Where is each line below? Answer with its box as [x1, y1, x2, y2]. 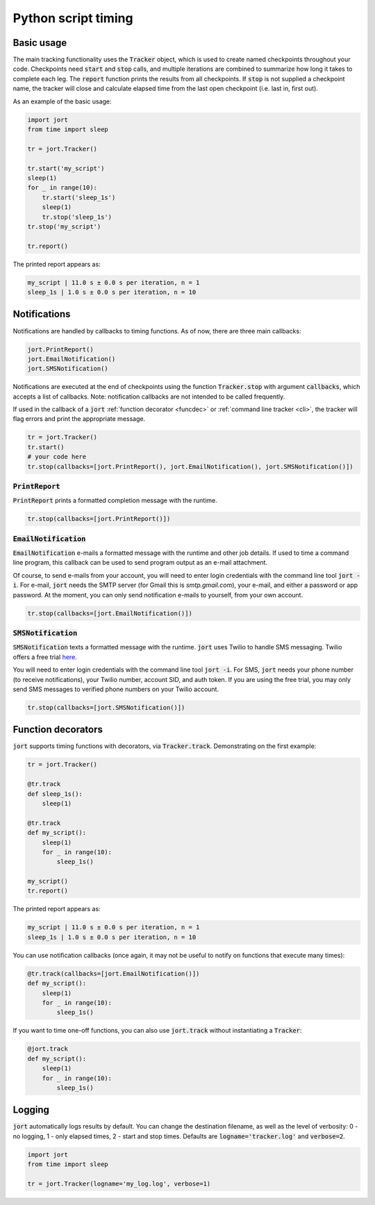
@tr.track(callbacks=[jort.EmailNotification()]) [27, 970, 200, 977]
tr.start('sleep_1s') [42, 193, 116, 201]
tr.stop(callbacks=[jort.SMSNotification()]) [27, 704, 185, 711]
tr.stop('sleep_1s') [42, 213, 112, 221]
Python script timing [12, 10, 133, 26]
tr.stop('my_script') [27, 222, 101, 231]
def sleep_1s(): [27, 790, 83, 798]
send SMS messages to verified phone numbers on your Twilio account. [12, 685, 219, 693]
